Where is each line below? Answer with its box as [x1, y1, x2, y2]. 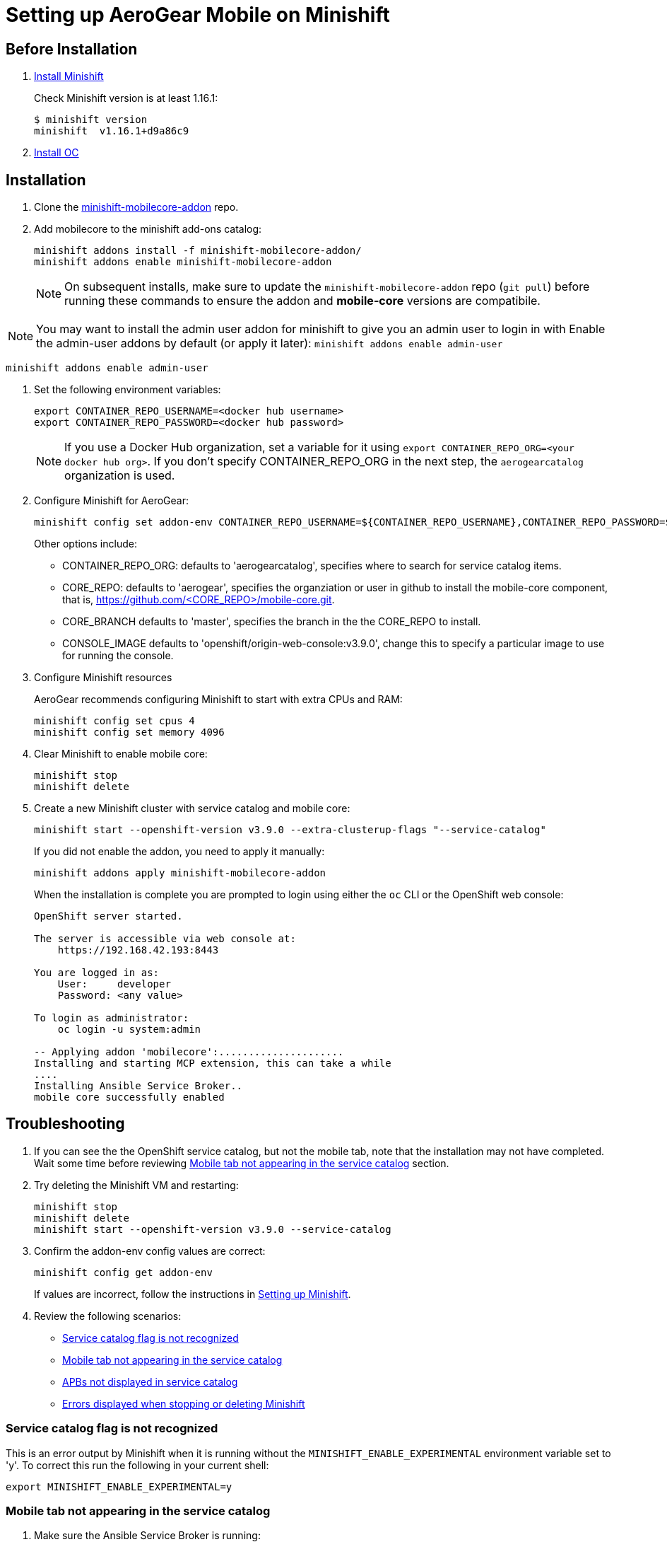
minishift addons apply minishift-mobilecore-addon [34, 867, 326, 879]
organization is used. [64, 468, 175, 483]
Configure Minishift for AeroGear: [34, 494, 189, 507]
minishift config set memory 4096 [34, 726, 225, 738]
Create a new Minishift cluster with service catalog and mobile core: [34, 802, 350, 815]
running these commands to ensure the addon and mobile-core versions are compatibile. [64, 294, 541, 308]
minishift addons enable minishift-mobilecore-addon [34, 256, 332, 268]
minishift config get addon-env [34, 1266, 213, 1278]
